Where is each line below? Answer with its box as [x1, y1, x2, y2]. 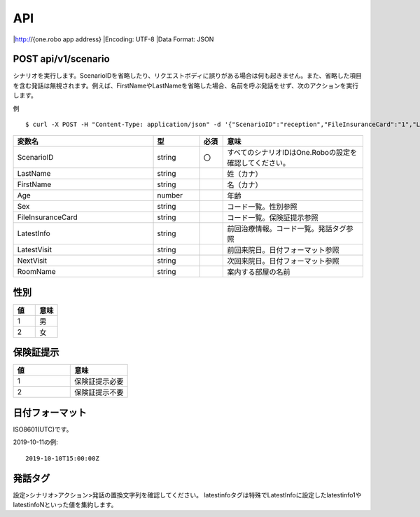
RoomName [17, 267, 56, 277]
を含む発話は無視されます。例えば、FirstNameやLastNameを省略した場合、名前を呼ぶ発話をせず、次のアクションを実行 [13, 81, 359, 90]
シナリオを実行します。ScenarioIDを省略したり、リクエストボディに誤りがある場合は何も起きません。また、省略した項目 [13, 71, 362, 80]
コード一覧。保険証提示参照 [227, 213, 318, 223]
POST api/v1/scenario [13, 53, 110, 65]
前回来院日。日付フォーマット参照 [227, 245, 339, 255]
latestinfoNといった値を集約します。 [13, 501, 118, 509]
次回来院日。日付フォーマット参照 [227, 256, 339, 266]
